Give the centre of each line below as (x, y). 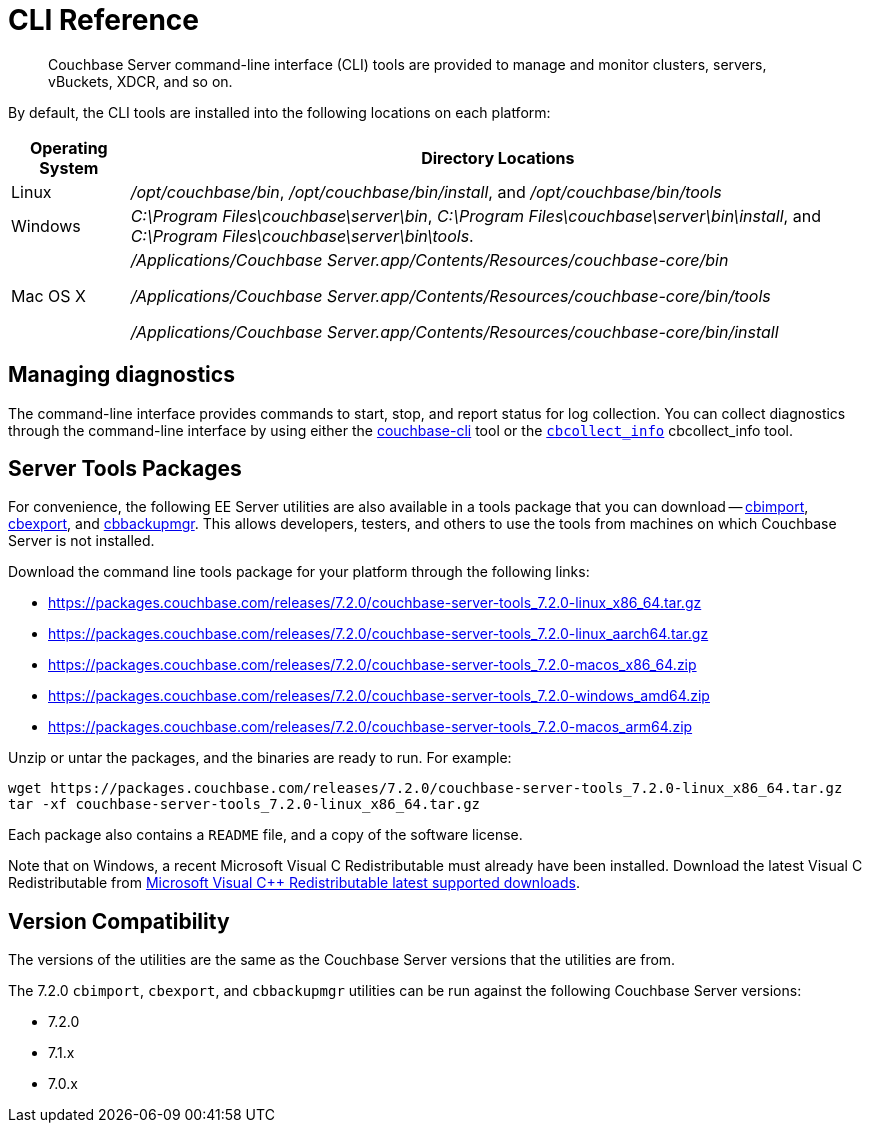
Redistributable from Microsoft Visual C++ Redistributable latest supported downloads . (294, 883)
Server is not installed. (81, 541)
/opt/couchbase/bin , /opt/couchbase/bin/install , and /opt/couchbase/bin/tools (426, 191)
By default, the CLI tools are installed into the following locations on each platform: (279, 112)
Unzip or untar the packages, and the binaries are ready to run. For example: (260, 758)
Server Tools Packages (125, 469)
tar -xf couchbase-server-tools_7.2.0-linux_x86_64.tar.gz (244, 804)
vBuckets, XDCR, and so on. (140, 81)
